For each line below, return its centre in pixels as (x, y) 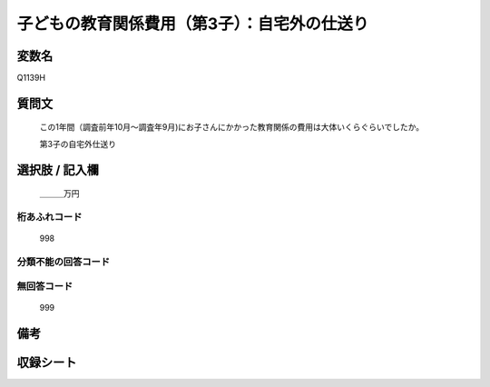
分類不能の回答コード (64, 262)
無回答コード (45, 286)
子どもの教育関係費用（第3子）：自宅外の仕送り (193, 24)
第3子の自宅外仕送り (78, 144)
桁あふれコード (49, 217)
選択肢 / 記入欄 (58, 169)
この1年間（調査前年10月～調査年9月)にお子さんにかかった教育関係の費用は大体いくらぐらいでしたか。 (232, 127)
